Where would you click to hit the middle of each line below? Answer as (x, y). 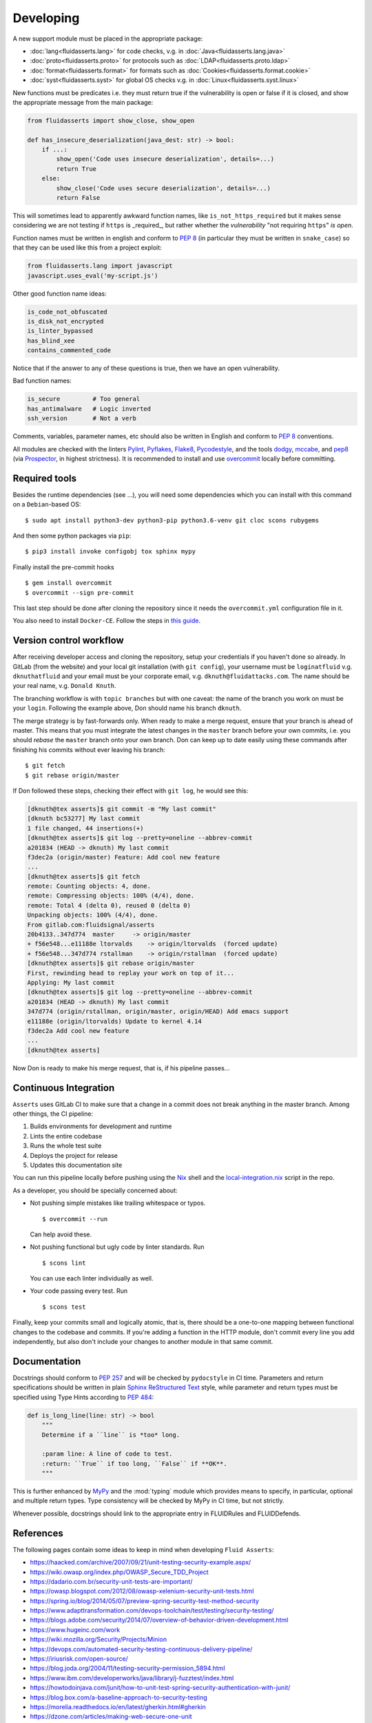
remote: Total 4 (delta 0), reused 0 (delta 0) (109, 905)
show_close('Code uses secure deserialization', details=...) (164, 188)
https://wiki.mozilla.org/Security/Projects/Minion (99, 1640)
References (38, 1533)
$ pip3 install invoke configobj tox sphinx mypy (111, 552)
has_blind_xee (51, 340)
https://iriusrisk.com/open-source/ (79, 1659)
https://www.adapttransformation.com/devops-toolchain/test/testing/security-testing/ (152, 1611)
